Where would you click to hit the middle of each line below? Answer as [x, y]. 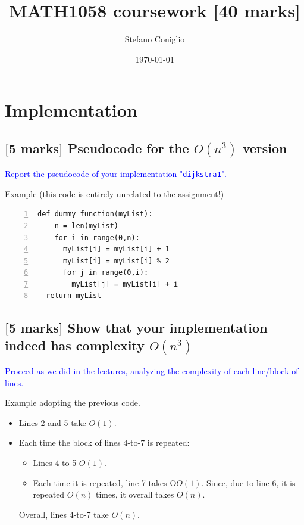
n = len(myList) [87, 226]
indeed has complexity [75, 345]
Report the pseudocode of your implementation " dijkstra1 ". [116, 174]
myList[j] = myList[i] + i [125, 284]
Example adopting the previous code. [73, 403]
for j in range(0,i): [106, 273]
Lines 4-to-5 [55, 462]
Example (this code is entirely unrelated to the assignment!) [115, 193]
